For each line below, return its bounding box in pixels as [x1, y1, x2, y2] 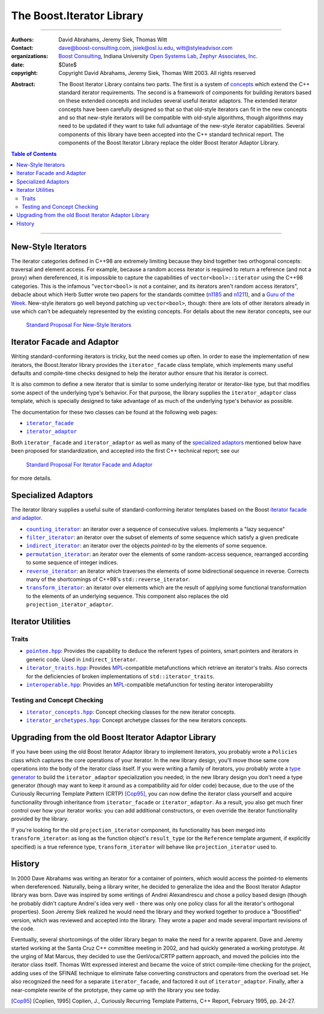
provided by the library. [11, 816, 69, 823]
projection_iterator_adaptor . [26, 601, 113, 608]
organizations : [11, 53, 49, 60]
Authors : [11, 36, 34, 43]
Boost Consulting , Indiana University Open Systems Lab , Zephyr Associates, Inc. [58, 53, 258, 60]
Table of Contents [11, 150, 57, 157]
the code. [11, 925, 35, 932]
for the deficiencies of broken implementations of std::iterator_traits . [26, 672, 215, 680]
